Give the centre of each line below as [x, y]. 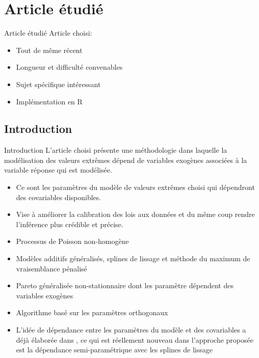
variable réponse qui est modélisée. [58, 170]
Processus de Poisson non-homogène [72, 241]
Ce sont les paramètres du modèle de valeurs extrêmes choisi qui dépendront [135, 187]
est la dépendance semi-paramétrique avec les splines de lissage [114, 350]
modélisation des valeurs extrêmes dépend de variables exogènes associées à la [126, 160]
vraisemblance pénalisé [51, 268]
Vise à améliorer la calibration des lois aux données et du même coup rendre [135, 214]
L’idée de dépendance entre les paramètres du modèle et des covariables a [131, 330]
